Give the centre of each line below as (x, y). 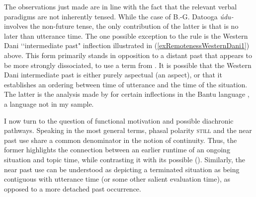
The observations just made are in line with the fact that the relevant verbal (121, 6)
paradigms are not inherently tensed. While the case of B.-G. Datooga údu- (119, 16)
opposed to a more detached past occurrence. (73, 188)
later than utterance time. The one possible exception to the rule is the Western (126, 35)
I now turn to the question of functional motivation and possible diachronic (119, 120)
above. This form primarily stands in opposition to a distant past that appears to (128, 55)
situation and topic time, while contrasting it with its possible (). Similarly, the (125, 159)
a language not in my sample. (49, 103)
